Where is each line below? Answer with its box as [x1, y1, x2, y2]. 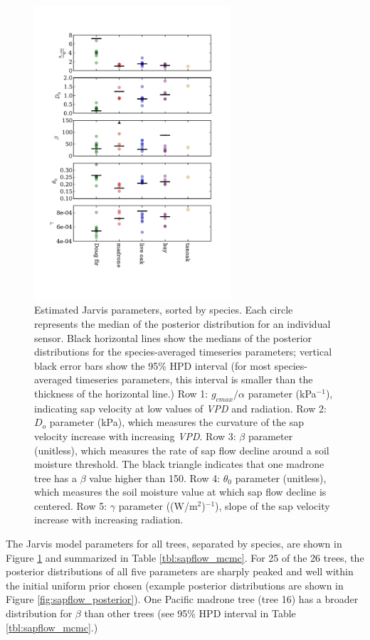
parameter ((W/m [118, 498, 198, 513]
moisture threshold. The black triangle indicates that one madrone [34, 457, 324, 471]
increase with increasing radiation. [34, 512, 184, 527]
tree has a [34, 470, 77, 485]
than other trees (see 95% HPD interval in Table [84, 606, 296, 621]
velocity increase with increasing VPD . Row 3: [34, 428, 236, 443]
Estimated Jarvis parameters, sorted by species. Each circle [34, 302, 293, 317]
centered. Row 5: [34, 498, 107, 513]
